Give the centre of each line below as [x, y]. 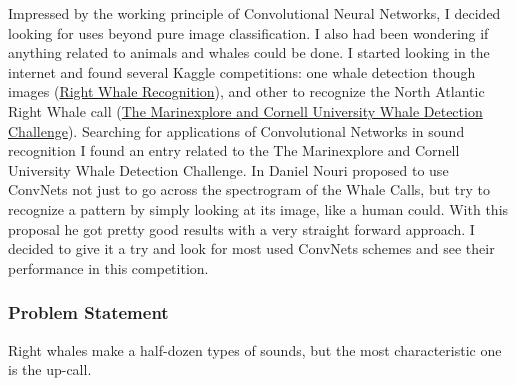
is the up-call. [50, 369]
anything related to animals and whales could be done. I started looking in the [249, 52]
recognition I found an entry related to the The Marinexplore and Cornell [234, 150]
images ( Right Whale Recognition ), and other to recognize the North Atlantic [246, 91]
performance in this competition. [108, 267]
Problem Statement [88, 312]
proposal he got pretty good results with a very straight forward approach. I [241, 228]
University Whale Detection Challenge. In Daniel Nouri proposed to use [228, 169]
